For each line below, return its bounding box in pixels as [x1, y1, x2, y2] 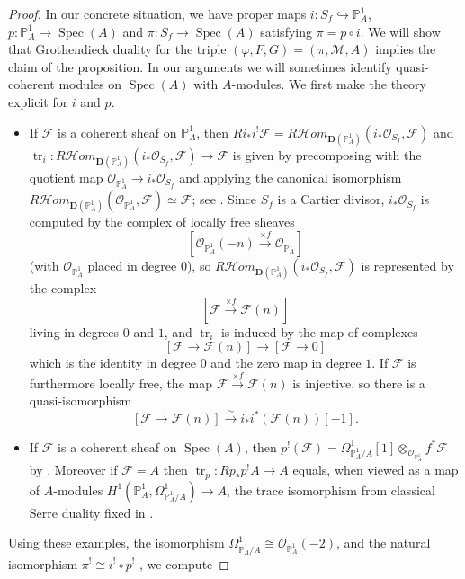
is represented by [361, 255, 454, 274]
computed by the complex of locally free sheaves [29, 212, 295, 231]
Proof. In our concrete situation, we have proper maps [8, 4, 307, 22]
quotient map [29, 167, 103, 186]
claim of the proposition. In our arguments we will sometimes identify [8, 57, 392, 76]
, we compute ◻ [139, 554, 229, 573]
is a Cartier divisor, [277, 190, 385, 209]
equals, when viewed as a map [292, 460, 459, 479]
